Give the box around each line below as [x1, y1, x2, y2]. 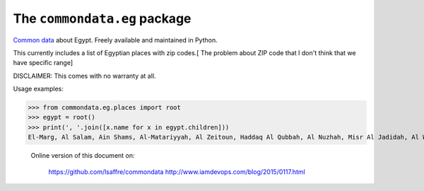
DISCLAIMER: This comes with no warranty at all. [13, 71, 156, 80]
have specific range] [13, 59, 73, 67]
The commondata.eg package [13, 11, 192, 26]
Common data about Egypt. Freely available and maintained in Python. [13, 35, 218, 44]
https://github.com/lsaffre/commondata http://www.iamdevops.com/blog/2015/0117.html [48, 167, 305, 176]
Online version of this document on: [30, 151, 135, 160]
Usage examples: [13, 85, 64, 93]
